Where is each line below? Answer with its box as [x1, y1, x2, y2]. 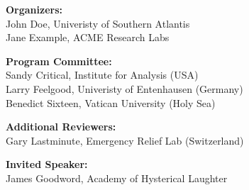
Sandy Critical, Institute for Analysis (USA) [6, 67, 199, 82]
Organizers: [6, 2, 63, 16]
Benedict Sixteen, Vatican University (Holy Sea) [6, 95, 216, 110]
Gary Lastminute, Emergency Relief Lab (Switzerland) [6, 133, 244, 147]
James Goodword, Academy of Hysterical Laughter [6, 170, 228, 185]
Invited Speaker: [6, 157, 88, 172]
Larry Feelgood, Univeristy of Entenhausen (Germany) [6, 81, 243, 96]
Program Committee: [6, 53, 112, 68]
